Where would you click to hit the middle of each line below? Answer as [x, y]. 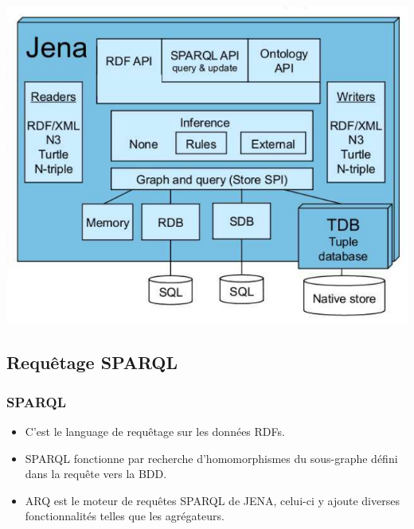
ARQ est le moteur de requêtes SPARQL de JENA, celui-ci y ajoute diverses [212, 500]
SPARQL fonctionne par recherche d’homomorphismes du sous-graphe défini [211, 458]
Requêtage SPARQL [92, 362]
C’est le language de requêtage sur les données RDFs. [155, 431]
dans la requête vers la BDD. [96, 474]
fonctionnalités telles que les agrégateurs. [125, 516]
